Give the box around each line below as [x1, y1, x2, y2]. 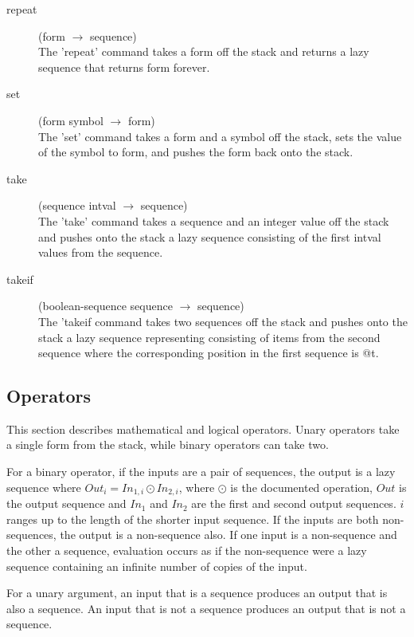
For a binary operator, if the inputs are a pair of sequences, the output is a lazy [6, 463, 396, 480]
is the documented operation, [230, 478, 373, 495]
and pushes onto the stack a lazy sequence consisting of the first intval [38, 228, 381, 245]
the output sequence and [6, 495, 127, 512]
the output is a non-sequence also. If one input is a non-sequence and [60, 526, 397, 543]
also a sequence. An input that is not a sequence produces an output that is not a [6, 600, 406, 616]
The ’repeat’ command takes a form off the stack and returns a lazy [38, 43, 369, 60]
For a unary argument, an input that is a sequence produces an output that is [6, 584, 388, 601]
